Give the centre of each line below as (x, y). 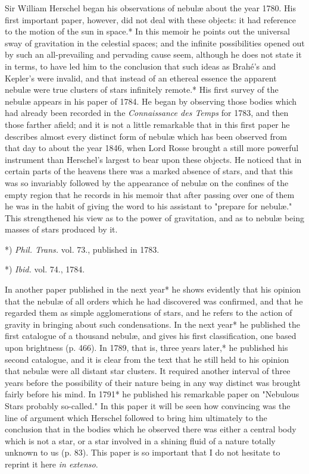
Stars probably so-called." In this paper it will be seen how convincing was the (148, 406)
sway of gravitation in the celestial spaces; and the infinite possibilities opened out (155, 43)
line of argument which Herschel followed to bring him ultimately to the (136, 417)
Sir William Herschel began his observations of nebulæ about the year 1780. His (150, 8)
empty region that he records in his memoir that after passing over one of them (150, 194)
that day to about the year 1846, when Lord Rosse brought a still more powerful (152, 148)
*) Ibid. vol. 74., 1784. (45, 269)
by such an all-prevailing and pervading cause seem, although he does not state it (153, 54)
